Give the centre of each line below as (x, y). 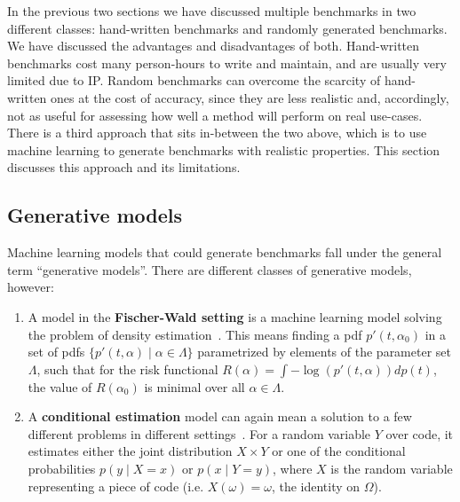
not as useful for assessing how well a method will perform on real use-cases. (215, 115)
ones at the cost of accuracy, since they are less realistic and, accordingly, (250, 97)
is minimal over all (194, 386)
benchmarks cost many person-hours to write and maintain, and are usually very (227, 63)
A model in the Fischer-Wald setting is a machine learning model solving (235, 316)
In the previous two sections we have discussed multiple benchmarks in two (212, 11)
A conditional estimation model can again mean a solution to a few (220, 416)
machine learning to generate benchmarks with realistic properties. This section (224, 149)
